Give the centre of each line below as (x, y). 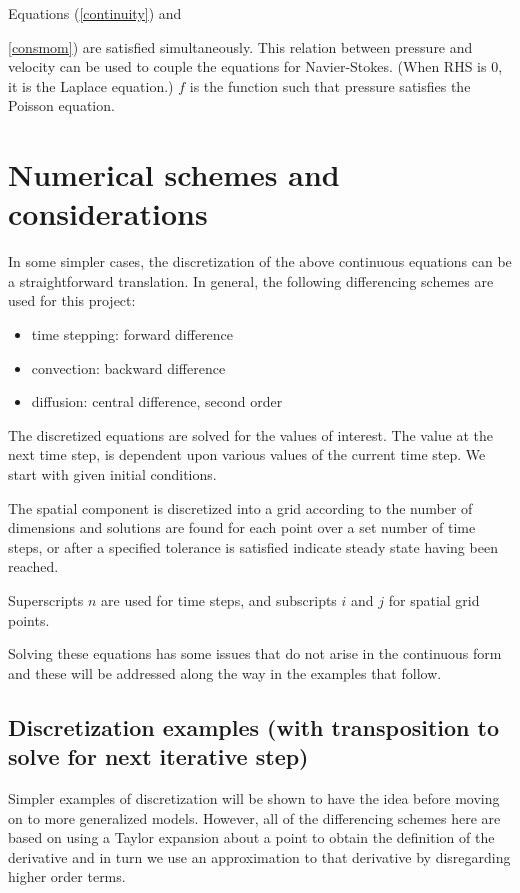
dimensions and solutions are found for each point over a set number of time (242, 527)
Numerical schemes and (174, 174)
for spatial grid (434, 600)
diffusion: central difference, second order (157, 401)
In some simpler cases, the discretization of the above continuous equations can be (260, 261)
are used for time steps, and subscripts (219, 600)
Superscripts (46, 600)
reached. (33, 566)
